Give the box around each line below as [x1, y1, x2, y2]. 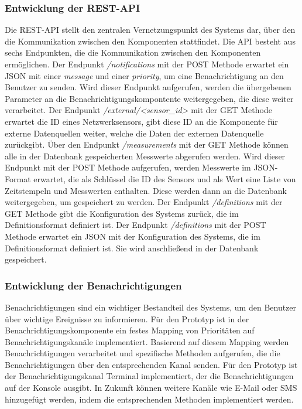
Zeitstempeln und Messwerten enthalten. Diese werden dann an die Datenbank [5, 184, 287, 196]
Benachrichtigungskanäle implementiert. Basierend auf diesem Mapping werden [5, 335, 289, 347]
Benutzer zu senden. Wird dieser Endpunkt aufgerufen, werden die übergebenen [5, 81, 291, 93]
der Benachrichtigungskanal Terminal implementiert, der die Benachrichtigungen [5, 370, 294, 382]
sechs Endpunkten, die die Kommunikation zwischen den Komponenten [5, 46, 261, 59]
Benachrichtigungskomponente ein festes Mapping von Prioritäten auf [5, 324, 255, 336]
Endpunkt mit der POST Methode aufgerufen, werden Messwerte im [5, 161, 251, 173]
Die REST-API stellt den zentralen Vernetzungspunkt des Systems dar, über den [5, 23, 296, 36]
